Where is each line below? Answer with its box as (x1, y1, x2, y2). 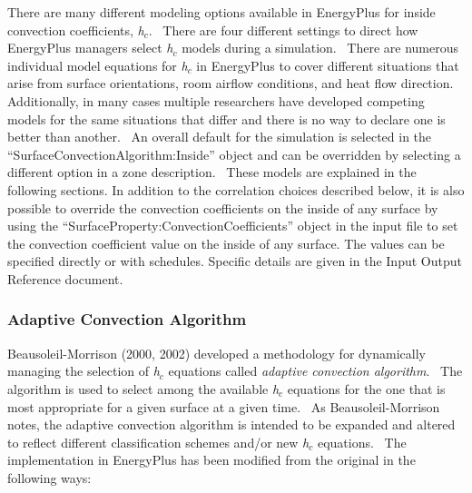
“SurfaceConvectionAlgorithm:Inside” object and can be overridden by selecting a (7, 144, 461, 163)
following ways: (7, 468, 92, 487)
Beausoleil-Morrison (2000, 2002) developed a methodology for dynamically (7, 343, 426, 362)
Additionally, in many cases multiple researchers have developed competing (7, 91, 425, 110)
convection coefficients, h (7, 20, 144, 39)
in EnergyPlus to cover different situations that (196, 55, 459, 74)
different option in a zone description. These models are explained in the (7, 163, 417, 182)
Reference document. (7, 269, 123, 288)
